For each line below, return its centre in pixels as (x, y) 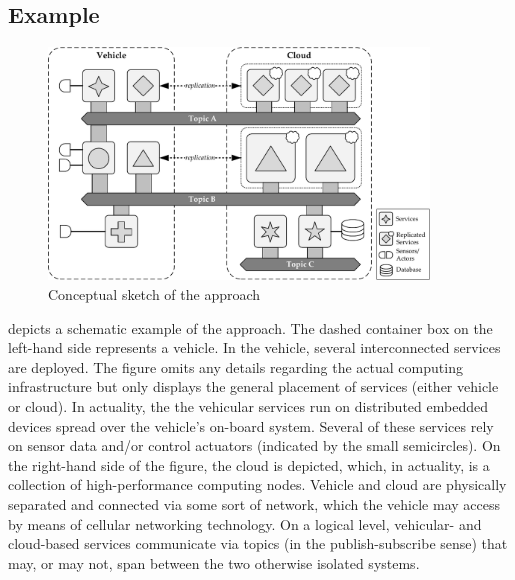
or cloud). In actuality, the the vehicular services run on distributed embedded (248, 406)
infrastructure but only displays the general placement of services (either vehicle (253, 386)
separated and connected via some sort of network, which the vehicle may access (254, 504)
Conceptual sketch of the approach (154, 294)
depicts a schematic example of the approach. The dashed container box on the (250, 327)
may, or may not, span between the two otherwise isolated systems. (214, 562)
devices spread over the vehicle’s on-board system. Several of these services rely (251, 425)
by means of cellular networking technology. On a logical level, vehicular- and (245, 523)
